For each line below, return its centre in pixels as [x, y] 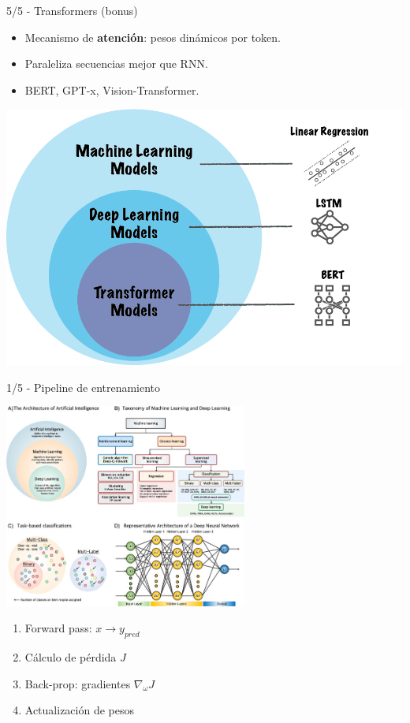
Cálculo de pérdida [71, 657]
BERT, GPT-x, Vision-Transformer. [112, 89]
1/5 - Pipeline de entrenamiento [84, 387]
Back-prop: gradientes [78, 683]
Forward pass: [58, 628]
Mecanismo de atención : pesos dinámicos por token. [153, 37]
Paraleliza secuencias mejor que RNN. [116, 63]
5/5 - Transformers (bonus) [72, 10]
